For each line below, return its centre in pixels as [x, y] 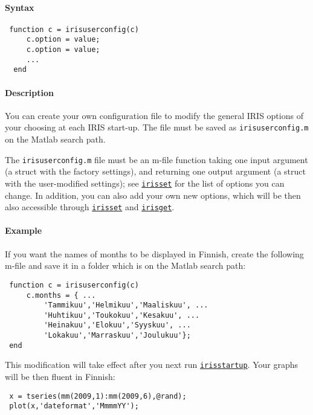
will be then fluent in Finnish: [60, 377]
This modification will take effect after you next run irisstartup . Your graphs [152, 365]
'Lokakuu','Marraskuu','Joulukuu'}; [117, 336]
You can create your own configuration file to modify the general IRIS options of [154, 115]
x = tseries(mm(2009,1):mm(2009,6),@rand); [98, 396]
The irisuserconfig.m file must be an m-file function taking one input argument [156, 159]
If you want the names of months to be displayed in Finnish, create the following [154, 253]
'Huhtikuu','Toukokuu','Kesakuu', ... [122, 315]
